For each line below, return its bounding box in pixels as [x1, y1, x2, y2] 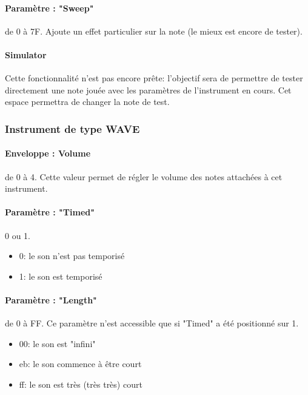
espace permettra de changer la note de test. [5, 95, 170, 108]
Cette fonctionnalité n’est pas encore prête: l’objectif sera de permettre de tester [5, 72, 303, 84]
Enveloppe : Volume [5, 147, 91, 160]
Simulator [5, 48, 47, 61]
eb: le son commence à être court [19, 357, 142, 370]
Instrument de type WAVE [5, 121, 140, 136]
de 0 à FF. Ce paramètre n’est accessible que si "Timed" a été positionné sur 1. [5, 317, 299, 329]
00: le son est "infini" [19, 337, 96, 349]
